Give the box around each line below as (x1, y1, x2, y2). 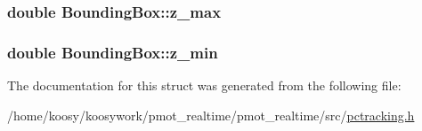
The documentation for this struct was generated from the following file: (7, 76, 402, 95)
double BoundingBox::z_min (7, 41, 218, 63)
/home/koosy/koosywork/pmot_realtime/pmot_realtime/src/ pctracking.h (7, 105, 415, 124)
